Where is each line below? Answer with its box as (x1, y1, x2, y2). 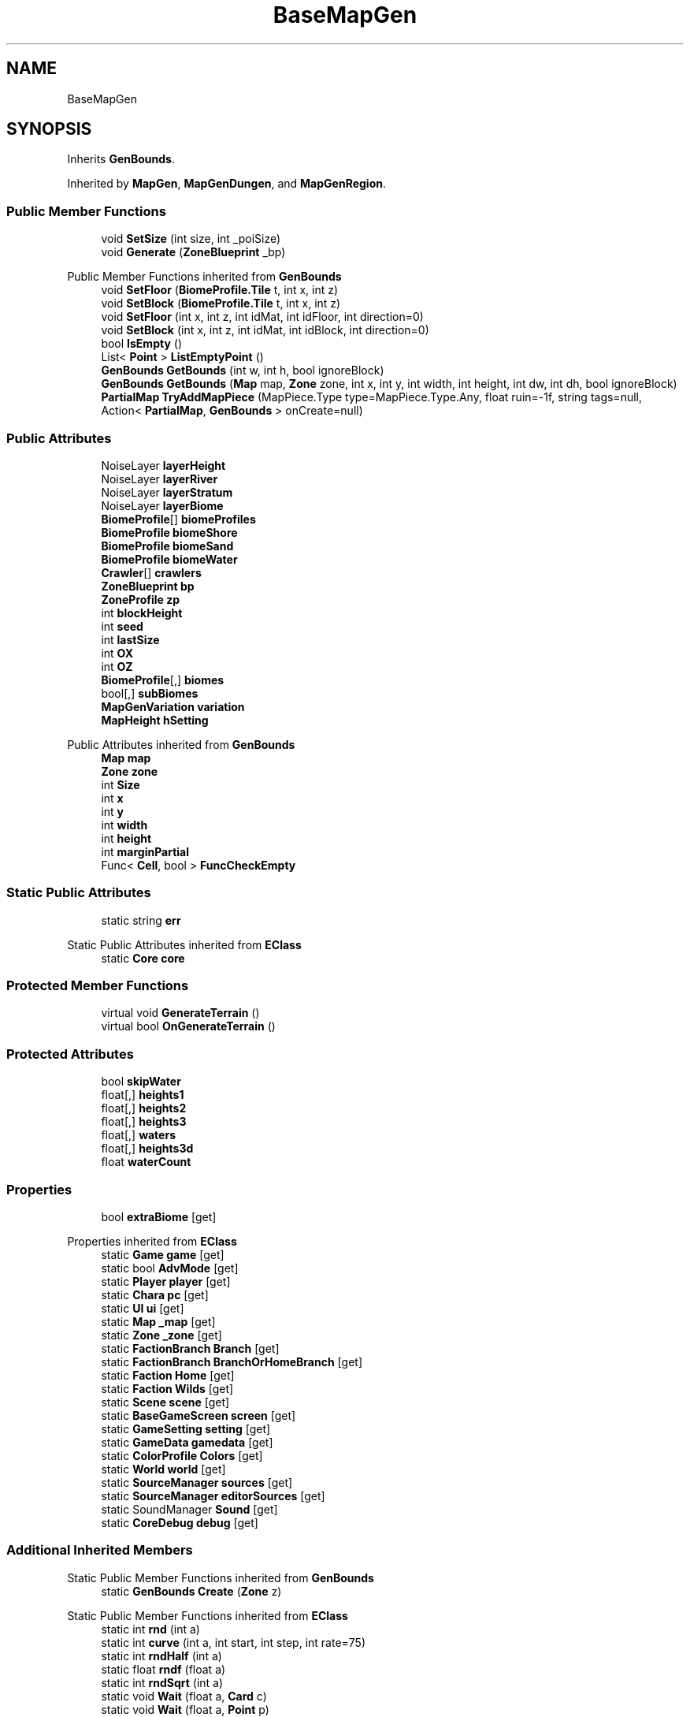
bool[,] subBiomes (101, 686, 198, 700)
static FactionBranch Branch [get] (101, 1341, 280, 1355)
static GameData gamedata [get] (101, 1435, 273, 1449)
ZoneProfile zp (101, 592, 180, 606)
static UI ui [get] (101, 1301, 184, 1315)
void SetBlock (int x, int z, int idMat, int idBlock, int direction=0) (101, 323, 429, 337)
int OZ (101, 659, 133, 673)
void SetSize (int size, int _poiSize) (101, 232, 281, 246)
